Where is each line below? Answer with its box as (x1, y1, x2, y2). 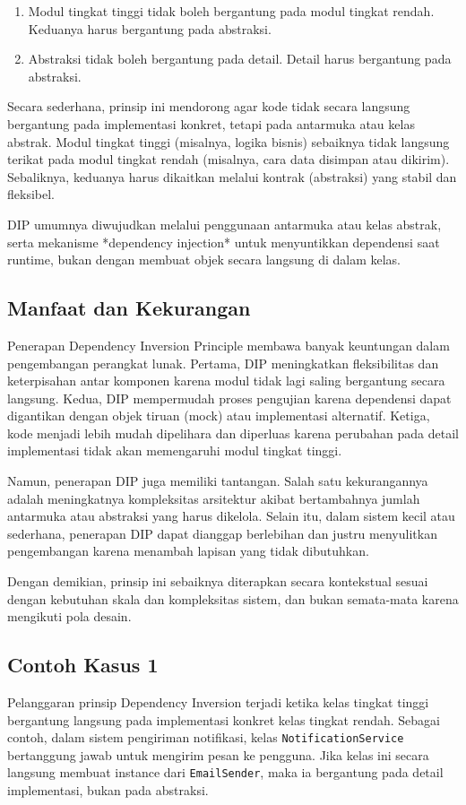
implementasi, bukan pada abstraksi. (7, 781, 209, 800)
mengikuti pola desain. (7, 607, 132, 626)
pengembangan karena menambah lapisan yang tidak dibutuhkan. (7, 541, 369, 560)
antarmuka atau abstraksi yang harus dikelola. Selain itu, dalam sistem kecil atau (7, 506, 455, 525)
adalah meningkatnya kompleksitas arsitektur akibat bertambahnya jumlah (7, 489, 420, 507)
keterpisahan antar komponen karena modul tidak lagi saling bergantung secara (7, 371, 445, 390)
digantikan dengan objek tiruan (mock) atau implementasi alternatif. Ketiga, (7, 406, 430, 425)
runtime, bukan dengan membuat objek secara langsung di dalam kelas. (7, 250, 401, 269)
